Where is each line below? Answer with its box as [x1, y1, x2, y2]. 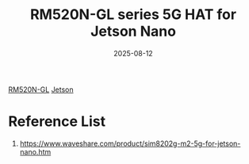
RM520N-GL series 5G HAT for [30, 6, 236, 24]
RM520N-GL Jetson [8, 85, 74, 94]
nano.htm [19, 147, 52, 156]
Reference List [8, 113, 105, 131]
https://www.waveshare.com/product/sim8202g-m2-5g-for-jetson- [19, 139, 241, 148]
